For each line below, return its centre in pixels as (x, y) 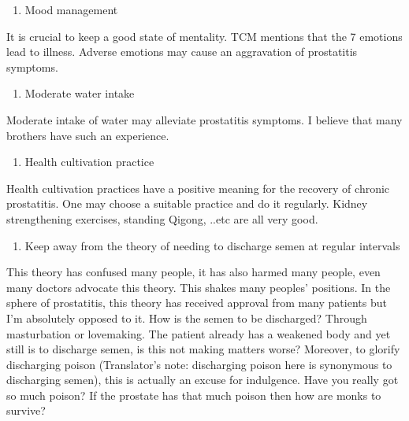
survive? (26, 410)
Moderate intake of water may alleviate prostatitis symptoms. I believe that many (204, 119)
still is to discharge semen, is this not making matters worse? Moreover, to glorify (203, 349)
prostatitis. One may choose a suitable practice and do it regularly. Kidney (187, 203)
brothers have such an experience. (88, 135)
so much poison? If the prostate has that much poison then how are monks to (194, 395)
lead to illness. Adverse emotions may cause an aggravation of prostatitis (182, 52)
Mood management (71, 9)
